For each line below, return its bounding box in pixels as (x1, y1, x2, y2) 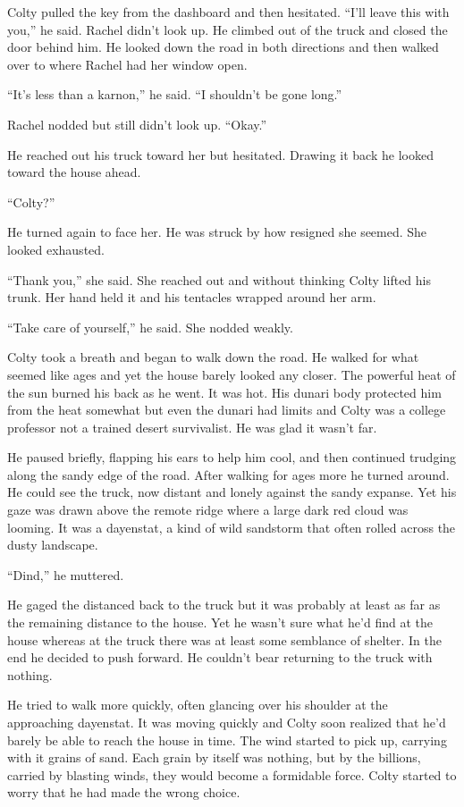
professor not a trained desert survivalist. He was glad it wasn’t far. (7, 417, 377, 436)
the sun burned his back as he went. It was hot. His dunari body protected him (7, 382, 442, 401)
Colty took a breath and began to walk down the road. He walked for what (7, 348, 419, 366)
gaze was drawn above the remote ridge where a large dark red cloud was (7, 500, 409, 519)
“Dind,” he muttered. (7, 565, 124, 584)
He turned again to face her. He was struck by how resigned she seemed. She (7, 223, 427, 241)
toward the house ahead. (7, 163, 141, 181)
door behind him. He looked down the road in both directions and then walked (7, 38, 439, 56)
